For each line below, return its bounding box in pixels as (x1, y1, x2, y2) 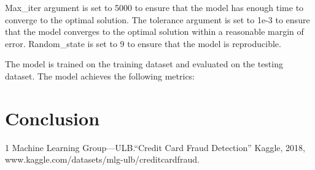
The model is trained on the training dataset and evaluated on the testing (5, 57, 283, 70)
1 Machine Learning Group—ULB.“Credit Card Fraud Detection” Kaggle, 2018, (5, 141, 305, 153)
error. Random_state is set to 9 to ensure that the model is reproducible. (5, 37, 281, 50)
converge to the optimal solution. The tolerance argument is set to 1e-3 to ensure (5, 13, 310, 26)
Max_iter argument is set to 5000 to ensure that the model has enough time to (5, 1, 304, 13)
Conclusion (5, 105, 100, 130)
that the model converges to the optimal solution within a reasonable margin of (5, 25, 304, 38)
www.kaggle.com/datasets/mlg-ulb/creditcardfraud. (5, 153, 200, 166)
